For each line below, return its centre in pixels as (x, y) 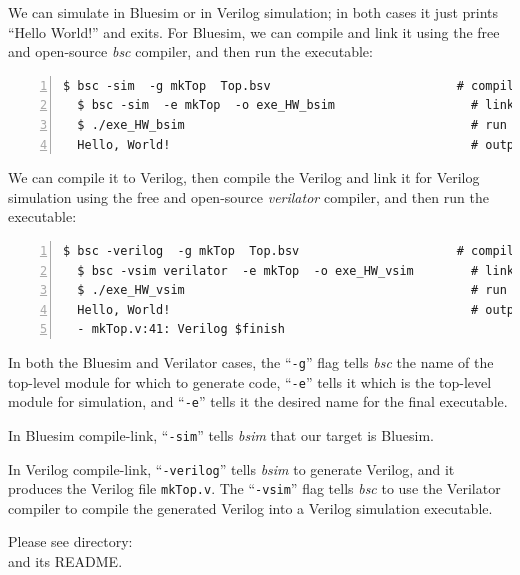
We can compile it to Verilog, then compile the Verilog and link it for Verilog (244, 177)
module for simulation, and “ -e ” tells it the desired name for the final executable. (258, 401)
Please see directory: (70, 541)
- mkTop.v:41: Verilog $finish (181, 329)
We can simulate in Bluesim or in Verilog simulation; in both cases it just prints (253, 12)
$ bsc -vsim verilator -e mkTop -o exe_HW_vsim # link (296, 270)
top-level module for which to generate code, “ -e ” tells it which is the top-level (250, 381)
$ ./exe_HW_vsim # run (292, 290)
